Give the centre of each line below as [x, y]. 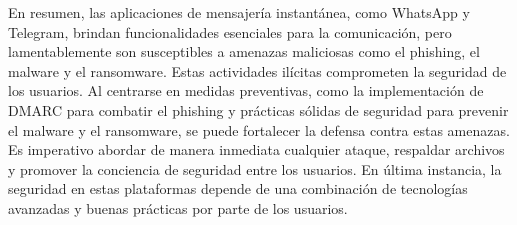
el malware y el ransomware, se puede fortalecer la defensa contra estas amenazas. [259, 129]
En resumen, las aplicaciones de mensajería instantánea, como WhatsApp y [239, 12]
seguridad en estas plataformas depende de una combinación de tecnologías [238, 188]
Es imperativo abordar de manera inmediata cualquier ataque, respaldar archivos [256, 149]
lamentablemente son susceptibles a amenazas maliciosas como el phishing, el [244, 51]
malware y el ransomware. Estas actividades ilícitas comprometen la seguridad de [257, 70]
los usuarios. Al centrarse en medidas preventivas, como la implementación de [246, 90]
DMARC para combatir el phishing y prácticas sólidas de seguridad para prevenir [258, 109]
